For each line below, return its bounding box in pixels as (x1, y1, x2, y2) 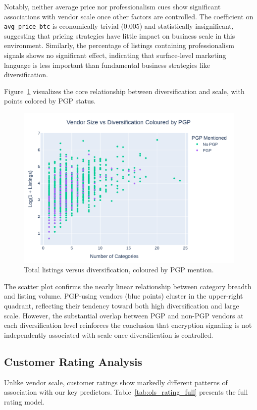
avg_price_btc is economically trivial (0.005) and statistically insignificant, (4, 21, 234, 31)
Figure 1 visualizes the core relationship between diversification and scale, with (4, 86, 245, 96)
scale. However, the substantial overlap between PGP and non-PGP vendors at (4, 310, 244, 320)
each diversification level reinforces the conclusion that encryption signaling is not (4, 320, 252, 330)
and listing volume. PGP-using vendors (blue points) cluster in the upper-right (4, 291, 243, 301)
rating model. (4, 396, 45, 407)
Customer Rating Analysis (4, 354, 143, 369)
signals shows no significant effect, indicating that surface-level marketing (4, 50, 226, 60)
